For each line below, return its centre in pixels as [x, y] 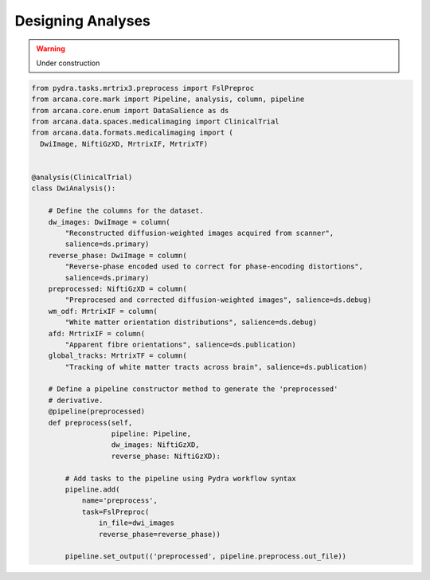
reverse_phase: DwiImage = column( [117, 255]
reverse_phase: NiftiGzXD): [166, 456]
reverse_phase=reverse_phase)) [159, 534]
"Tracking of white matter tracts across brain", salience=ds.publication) [216, 367]
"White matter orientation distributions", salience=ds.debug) [191, 322]
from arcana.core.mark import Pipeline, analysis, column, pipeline [168, 99]
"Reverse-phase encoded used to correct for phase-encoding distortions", [214, 266]
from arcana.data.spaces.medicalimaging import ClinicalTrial [155, 122]
